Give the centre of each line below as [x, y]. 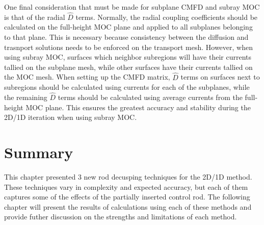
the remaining [26, 97]
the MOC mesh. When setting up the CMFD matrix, [87, 77]
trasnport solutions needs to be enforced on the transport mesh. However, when [128, 47]
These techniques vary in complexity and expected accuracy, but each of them [126, 186]
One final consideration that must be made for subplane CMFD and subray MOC [132, 7]
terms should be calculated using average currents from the [150, 97]
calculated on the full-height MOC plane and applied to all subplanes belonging [128, 27]
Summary [39, 152]
